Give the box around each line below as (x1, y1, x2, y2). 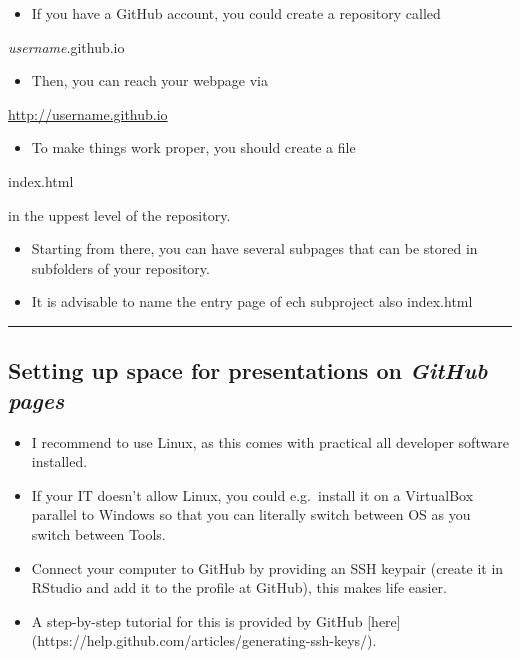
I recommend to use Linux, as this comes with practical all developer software (31, 431, 509, 452)
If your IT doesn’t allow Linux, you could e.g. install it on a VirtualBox (31, 484, 474, 505)
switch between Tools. (31, 523, 166, 544)
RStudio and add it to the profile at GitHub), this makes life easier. (31, 577, 447, 598)
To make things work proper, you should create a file (31, 137, 356, 158)
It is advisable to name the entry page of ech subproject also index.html (31, 291, 473, 312)
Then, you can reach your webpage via (31, 70, 268, 91)
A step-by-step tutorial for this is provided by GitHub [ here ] (31, 610, 401, 631)
